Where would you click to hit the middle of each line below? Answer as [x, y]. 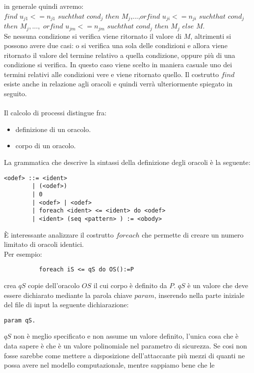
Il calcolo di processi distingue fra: [55, 113]
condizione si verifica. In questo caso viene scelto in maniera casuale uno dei [118, 65]
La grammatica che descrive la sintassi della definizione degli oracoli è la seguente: [127, 162]
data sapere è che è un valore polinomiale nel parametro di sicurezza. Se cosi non [126, 346]
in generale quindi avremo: [44, 6]
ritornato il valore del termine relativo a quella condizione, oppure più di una [120, 55]
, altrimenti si [211, 36]
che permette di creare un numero [193, 234]
